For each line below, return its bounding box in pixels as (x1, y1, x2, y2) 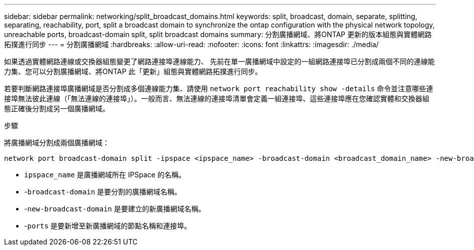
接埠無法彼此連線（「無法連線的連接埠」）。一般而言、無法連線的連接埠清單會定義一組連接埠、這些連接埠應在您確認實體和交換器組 (4, 94, 429, 103)
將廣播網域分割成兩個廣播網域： (4, 138, 109, 147)
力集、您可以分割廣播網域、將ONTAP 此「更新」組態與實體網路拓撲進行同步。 (4, 67, 262, 76)
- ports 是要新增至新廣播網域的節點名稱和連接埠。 (24, 221, 191, 230)
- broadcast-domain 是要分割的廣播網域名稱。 (24, 187, 182, 196)
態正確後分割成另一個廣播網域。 (4, 104, 109, 113)
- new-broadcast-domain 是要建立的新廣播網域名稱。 (24, 204, 205, 213)
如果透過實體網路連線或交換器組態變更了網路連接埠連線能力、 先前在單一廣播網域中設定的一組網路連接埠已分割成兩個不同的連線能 (4, 57, 435, 66)
